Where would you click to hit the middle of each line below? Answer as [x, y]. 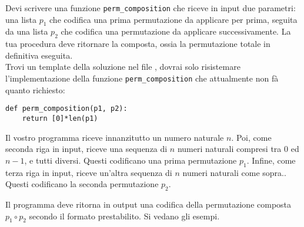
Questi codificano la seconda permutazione [82, 184]
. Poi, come [251, 137]
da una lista [27, 31]
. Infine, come [271, 160]
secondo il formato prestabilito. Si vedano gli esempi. [124, 216]
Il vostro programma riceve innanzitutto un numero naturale [115, 137]
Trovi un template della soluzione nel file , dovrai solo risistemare [123, 67]
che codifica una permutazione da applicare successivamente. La [176, 31]
